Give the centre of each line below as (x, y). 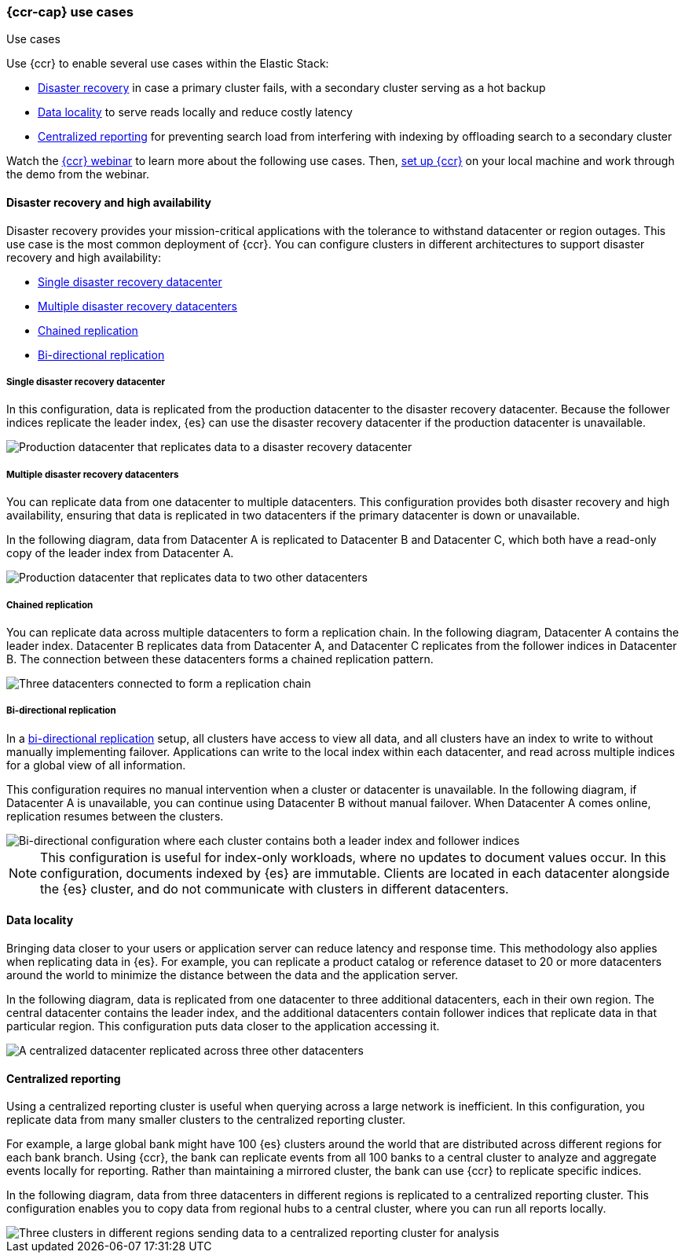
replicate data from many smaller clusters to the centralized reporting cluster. (206, 1120)
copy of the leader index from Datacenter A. (120, 553)
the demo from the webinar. (78, 174)
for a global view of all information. (96, 765)
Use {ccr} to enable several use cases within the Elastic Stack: (168, 64)
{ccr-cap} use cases (70, 12)
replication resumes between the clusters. (115, 816)
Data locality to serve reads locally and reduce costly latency (195, 112)
